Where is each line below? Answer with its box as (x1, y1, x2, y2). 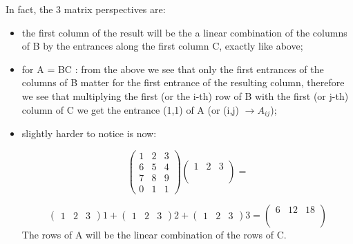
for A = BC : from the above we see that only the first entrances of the (21, 61, 324, 76)
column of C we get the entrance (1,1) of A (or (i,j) (21, 102, 240, 116)
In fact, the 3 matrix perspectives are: (6, 2, 166, 16)
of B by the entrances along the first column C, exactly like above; (21, 39, 303, 53)
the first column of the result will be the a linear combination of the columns (21, 25, 347, 39)
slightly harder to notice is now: (21, 126, 157, 141)
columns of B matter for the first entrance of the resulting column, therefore (21, 75, 345, 90)
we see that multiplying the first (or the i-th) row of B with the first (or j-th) (21, 88, 349, 103)
